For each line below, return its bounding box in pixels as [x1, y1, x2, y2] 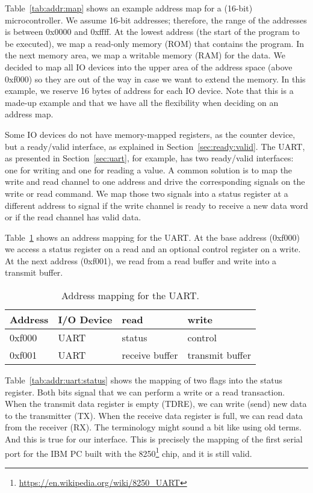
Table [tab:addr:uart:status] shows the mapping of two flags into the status [5, 374, 283, 386]
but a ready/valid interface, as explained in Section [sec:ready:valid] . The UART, [5, 140, 305, 152]
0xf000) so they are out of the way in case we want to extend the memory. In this [5, 72, 306, 85]
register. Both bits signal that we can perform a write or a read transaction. [5, 385, 285, 398]
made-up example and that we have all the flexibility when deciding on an [5, 96, 279, 108]
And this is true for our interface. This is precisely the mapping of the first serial [5, 433, 303, 445]
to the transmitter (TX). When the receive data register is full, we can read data [5, 409, 303, 421]
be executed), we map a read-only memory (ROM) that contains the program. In [5, 37, 305, 49]
